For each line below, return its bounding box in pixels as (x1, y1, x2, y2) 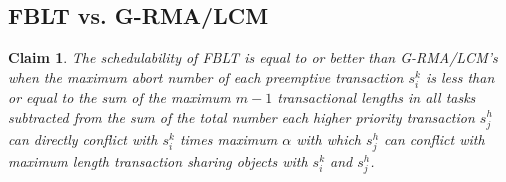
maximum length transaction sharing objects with (8, 150, 308, 171)
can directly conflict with (8, 128, 158, 149)
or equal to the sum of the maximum (8, 86, 231, 107)
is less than (425, 66, 495, 87)
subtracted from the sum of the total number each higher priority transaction (8, 106, 475, 127)
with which (296, 128, 362, 149)
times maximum (179, 128, 278, 149)
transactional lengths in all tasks (277, 86, 476, 107)
